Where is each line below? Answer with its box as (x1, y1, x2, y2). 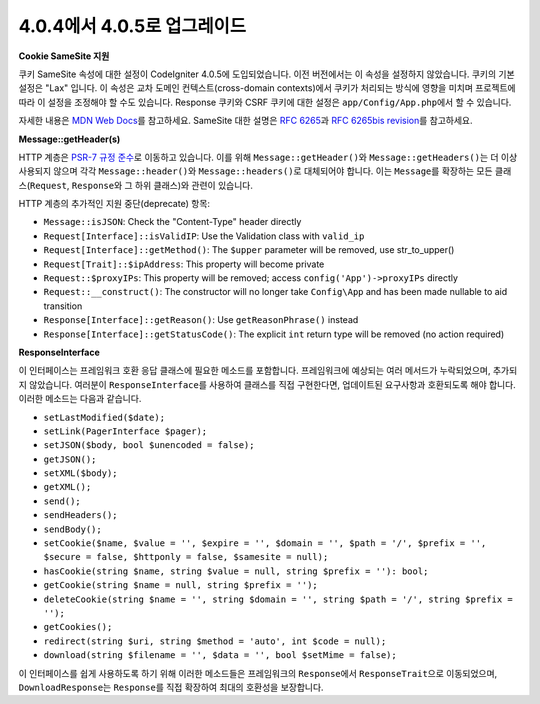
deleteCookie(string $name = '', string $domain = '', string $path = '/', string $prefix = (43, 593, 514, 605)
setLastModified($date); (43, 411, 165, 423)
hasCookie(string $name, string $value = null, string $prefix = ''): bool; (43, 565, 429, 577)
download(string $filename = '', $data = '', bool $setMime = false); (43, 650, 397, 661)
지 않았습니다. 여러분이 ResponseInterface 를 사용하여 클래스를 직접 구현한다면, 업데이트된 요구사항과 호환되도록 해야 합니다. (18, 378, 517, 390)
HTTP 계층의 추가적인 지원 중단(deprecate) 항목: (18, 198, 210, 210)
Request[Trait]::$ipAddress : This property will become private (43, 258, 325, 270)
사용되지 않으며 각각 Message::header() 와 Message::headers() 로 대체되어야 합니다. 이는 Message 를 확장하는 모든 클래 (18, 165, 512, 177)
